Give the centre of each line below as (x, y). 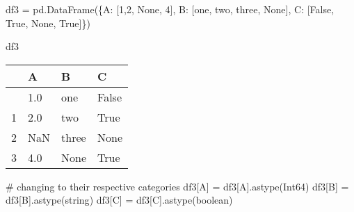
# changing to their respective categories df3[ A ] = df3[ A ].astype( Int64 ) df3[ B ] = (177, 186)
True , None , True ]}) (48, 23)
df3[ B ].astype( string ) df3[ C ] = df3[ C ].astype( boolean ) (119, 200)
